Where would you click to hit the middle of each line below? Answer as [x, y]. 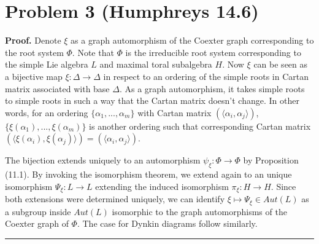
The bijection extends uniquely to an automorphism [103, 160]
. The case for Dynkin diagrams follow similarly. [167, 223]
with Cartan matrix [175, 112]
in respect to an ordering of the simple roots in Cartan [206, 76]
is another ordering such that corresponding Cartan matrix [200, 126]
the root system [34, 52]
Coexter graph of [37, 223]
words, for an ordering [47, 112]
